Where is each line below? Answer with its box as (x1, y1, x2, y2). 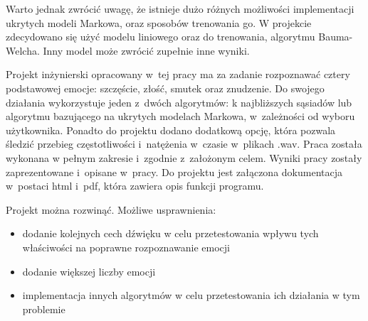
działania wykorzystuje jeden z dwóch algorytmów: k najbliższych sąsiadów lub (6, 94, 352, 109)
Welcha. (6, 43, 40, 58)
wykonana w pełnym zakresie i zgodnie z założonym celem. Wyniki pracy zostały (6, 150, 362, 165)
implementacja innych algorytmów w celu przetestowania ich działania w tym (22, 288, 360, 303)
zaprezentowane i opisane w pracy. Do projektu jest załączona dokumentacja (6, 164, 342, 179)
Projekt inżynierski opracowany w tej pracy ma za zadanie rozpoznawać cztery (6, 67, 350, 82)
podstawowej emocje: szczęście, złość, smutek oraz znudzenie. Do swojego (6, 80, 325, 95)
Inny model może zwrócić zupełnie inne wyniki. (43, 43, 250, 58)
